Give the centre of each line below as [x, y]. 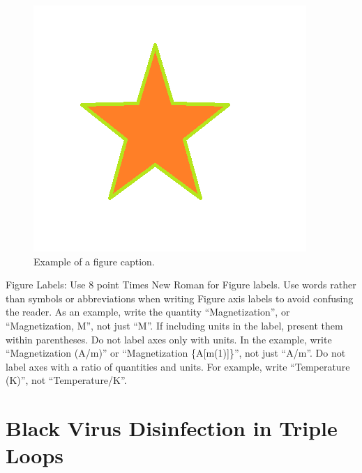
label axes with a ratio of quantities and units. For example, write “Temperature [178, 366]
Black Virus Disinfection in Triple [172, 428]
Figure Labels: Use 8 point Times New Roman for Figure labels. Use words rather [181, 285]
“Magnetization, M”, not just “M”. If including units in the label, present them [174, 325]
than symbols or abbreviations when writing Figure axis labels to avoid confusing [180, 298]
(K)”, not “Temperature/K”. [66, 380]
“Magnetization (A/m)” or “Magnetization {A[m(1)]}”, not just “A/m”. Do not [176, 353]
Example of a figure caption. [94, 261]
